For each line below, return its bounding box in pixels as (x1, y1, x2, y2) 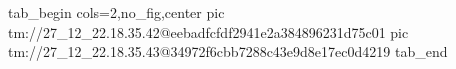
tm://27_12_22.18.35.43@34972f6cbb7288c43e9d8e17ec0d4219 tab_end (8, 41, 448, 62)
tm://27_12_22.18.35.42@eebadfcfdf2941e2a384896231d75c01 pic (8, 21, 409, 42)
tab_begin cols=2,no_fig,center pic (8, 2, 225, 22)
